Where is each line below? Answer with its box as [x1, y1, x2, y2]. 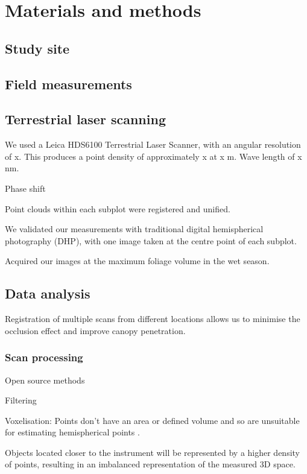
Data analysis [5, 284, 90, 303]
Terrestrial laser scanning [5, 110, 166, 128]
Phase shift [5, 182, 46, 194]
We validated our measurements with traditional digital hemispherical [5, 223, 264, 235]
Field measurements [5, 74, 132, 93]
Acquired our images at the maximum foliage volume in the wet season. [5, 254, 270, 267]
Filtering [5, 394, 37, 406]
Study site [5, 39, 70, 57]
